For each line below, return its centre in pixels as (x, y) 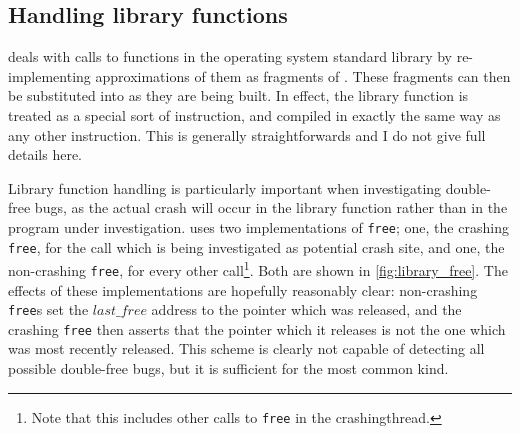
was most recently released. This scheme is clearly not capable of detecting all (246, 348)
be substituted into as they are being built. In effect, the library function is (238, 95)
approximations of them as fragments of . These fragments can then (303, 75)
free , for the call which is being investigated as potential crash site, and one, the (256, 246)
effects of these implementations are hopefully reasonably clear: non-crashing (243, 289)
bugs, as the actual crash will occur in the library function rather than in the (271, 207)
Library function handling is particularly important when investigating (225, 187)
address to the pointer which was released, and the (306, 309)
